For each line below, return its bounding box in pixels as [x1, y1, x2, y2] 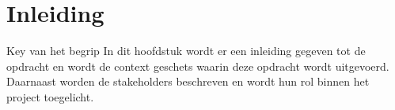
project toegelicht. [6, 88, 94, 104]
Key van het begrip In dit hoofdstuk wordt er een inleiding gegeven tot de [6, 42, 366, 59]
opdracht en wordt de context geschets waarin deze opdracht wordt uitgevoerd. [6, 57, 389, 74]
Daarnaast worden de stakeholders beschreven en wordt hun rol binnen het [6, 73, 370, 90]
